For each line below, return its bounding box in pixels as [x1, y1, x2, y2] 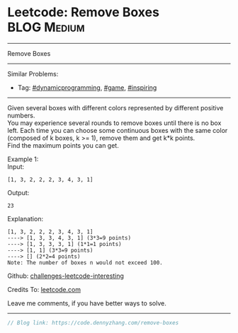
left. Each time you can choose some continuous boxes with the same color [7, 126, 228, 134]
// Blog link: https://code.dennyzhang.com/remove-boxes [7, 319, 179, 326]
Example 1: [7, 155, 39, 163]
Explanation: [7, 214, 44, 223]
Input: [7, 162, 25, 170]
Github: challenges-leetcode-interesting [7, 271, 124, 280]
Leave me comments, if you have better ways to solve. [7, 298, 166, 308]
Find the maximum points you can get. [7, 141, 119, 149]
